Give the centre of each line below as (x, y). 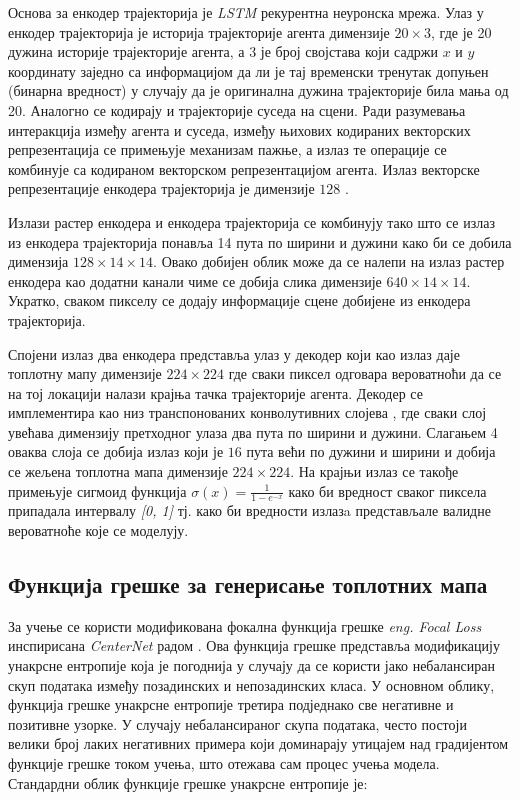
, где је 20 (461, 31)
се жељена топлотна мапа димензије (118, 471)
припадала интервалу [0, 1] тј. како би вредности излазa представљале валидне (249, 510)
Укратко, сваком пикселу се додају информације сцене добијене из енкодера (239, 300)
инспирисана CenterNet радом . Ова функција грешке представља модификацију (254, 645)
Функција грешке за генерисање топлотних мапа (248, 584)
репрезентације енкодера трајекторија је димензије (161, 188)
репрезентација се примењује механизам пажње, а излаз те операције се (227, 149)
